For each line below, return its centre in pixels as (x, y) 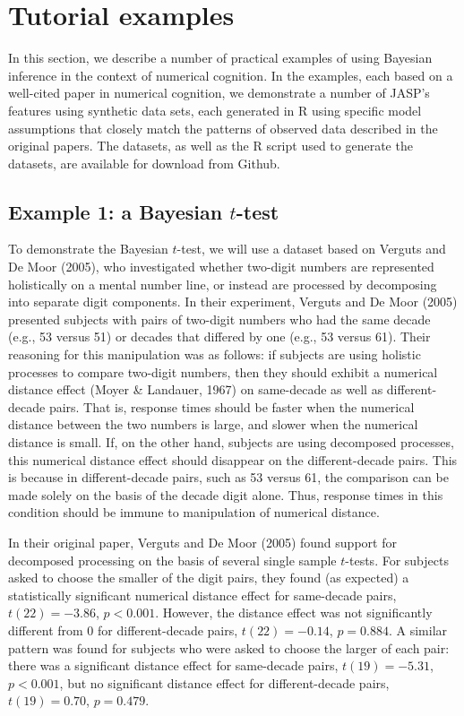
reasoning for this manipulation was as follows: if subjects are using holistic (215, 354)
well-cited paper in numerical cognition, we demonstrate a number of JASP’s (219, 93)
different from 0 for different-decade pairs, (123, 630)
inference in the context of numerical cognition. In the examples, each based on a (231, 75)
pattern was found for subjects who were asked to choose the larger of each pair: (229, 647)
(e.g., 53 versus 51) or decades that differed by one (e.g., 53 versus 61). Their (219, 336)
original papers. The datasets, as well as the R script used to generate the (211, 146)
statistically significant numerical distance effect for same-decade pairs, (202, 595)
